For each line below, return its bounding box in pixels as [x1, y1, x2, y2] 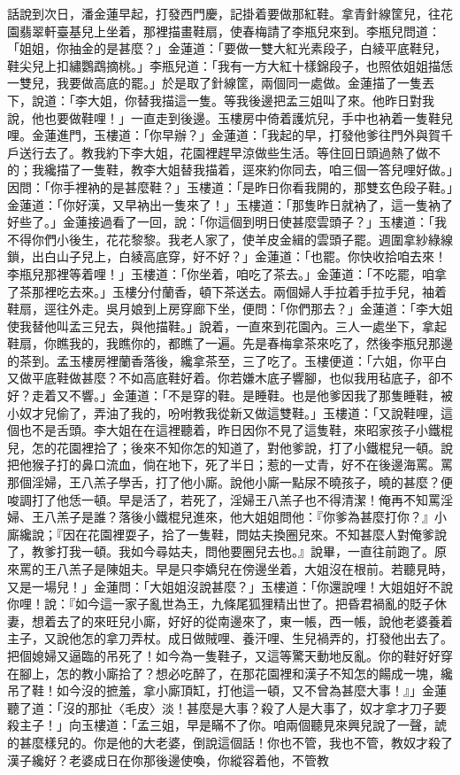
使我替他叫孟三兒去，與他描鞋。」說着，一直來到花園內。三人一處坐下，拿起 [7, 316, 447, 335]
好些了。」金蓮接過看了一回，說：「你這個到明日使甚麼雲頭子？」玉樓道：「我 [7, 213, 447, 231]
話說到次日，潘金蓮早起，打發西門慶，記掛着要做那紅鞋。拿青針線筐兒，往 [7, 4, 441, 22]
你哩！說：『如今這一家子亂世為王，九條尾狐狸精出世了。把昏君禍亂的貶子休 [7, 594, 447, 613]
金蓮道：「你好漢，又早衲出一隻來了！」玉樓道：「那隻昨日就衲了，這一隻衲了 [7, 195, 453, 213]
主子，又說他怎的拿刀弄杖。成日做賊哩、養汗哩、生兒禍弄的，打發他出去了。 [7, 629, 453, 647]
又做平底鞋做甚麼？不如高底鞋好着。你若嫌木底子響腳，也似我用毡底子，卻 [7, 368, 441, 387]
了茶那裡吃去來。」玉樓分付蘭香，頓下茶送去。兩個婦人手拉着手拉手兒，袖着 [7, 282, 447, 300]
